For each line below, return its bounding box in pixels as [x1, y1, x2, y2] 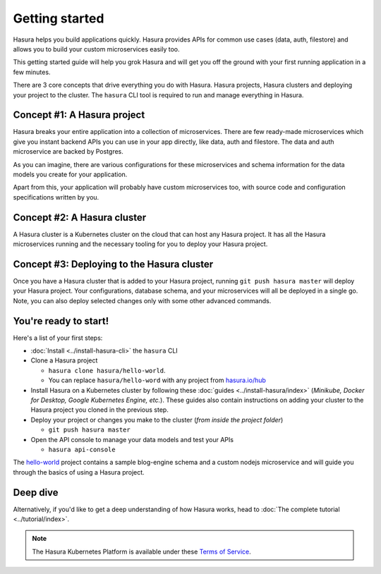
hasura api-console [48, 445, 116, 453]
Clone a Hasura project [30, 356, 98, 365]
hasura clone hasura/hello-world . [48, 366, 166, 374]
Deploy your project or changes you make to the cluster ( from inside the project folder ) [30, 415, 284, 424]
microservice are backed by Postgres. [13, 147, 123, 156]
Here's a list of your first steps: [13, 334, 103, 342]
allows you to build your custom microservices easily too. [13, 44, 180, 53]
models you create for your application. [13, 170, 128, 178]
